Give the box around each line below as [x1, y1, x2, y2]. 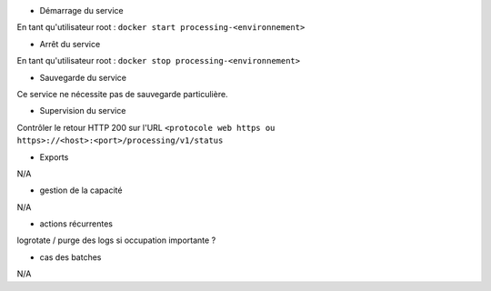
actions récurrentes [39, 218, 114, 229]
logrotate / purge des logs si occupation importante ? [16, 235, 216, 246]
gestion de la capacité [39, 185, 123, 196]
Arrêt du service [39, 38, 101, 49]
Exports [39, 151, 69, 163]
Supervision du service [39, 105, 126, 116]
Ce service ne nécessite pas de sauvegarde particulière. [16, 88, 228, 99]
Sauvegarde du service [39, 72, 127, 83]
